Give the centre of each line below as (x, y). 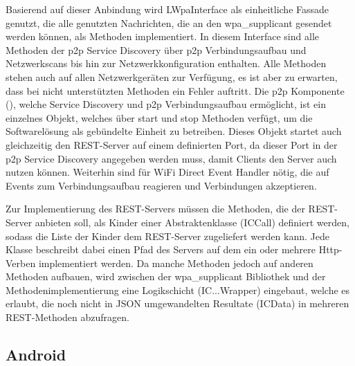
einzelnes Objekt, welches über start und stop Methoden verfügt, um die (159, 117)
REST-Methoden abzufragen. (67, 317)
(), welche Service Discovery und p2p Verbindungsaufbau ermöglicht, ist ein (166, 104)
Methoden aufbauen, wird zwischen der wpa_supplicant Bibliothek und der (166, 276)
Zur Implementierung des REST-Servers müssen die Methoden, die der (155, 209)
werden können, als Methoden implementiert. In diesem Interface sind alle (162, 36)
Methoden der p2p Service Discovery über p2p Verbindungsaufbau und (156, 49)
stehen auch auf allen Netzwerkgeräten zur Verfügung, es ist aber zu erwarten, (172, 76)
